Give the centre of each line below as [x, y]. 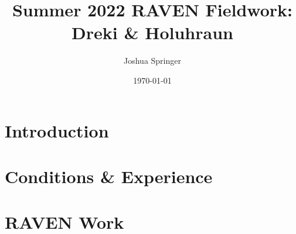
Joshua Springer [152, 61]
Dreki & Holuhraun [152, 32]
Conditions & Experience [109, 176]
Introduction [57, 130]
